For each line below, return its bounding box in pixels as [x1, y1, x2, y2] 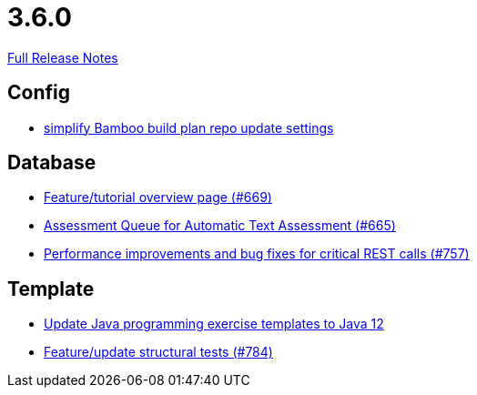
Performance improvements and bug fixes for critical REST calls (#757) [44, 246, 470, 262]
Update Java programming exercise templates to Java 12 [44, 316, 384, 332]
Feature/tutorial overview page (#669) [44, 189, 272, 206]
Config [7, 81, 70, 105]
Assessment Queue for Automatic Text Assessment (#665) [44, 218, 396, 234]
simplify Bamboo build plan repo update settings [44, 119, 334, 136]
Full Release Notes [7, 49, 118, 66]
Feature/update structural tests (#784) [44, 344, 273, 360]
